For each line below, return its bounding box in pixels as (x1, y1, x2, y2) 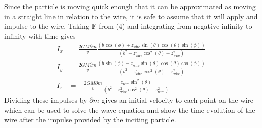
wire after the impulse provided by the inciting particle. (4, 114, 176, 125)
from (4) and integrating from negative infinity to (99, 21, 252, 31)
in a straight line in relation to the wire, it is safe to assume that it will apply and (4, 11, 258, 21)
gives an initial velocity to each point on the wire (101, 94, 253, 105)
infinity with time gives (4, 30, 76, 41)
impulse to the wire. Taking (4, 21, 89, 31)
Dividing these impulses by (4, 94, 87, 105)
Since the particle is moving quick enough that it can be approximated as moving (4, 1, 256, 11)
